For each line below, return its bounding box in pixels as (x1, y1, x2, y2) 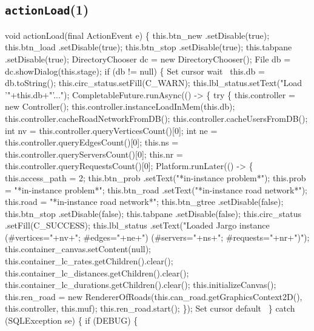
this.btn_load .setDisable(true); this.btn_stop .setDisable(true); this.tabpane (5, 41, 292, 53)
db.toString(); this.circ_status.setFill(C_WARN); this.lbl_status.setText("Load (5, 76, 302, 89)
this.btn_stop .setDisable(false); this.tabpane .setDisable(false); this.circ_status (5, 207, 302, 219)
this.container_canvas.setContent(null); (5, 242, 152, 255)
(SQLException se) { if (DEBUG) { (5, 314, 138, 327)
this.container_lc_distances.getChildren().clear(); (5, 266, 189, 279)
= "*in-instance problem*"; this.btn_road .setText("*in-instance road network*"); (5, 183, 307, 196)
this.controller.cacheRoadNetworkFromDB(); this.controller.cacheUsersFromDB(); (5, 112, 308, 124)
